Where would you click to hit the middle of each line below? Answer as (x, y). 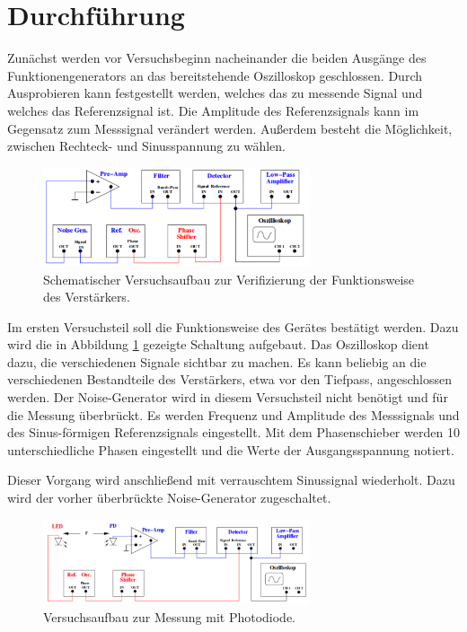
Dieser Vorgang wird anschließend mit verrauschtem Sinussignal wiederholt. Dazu (231, 480)
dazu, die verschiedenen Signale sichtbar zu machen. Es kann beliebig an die (217, 361)
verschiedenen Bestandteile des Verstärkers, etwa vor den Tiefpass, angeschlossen (229, 379)
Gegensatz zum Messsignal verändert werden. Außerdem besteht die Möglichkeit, (230, 128)
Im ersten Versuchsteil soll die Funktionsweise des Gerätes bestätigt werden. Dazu (233, 326)
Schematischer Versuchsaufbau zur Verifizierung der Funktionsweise (229, 279)
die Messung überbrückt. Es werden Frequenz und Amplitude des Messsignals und (233, 414)
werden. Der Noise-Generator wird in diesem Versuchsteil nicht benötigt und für (228, 397)
